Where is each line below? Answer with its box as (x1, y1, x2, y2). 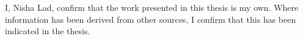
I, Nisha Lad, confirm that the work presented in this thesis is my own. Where (5, 1, 299, 13)
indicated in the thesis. (5, 25, 90, 37)
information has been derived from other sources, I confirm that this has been (5, 13, 296, 25)
